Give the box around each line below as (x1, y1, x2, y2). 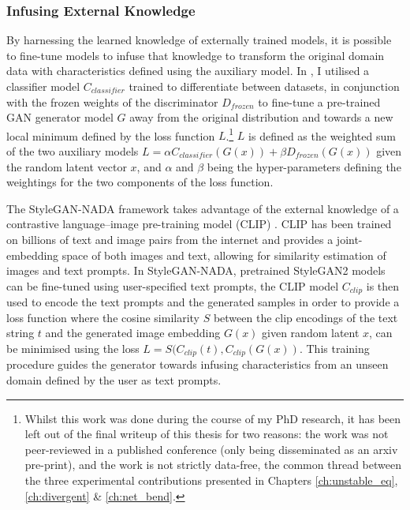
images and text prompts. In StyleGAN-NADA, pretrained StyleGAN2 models (6, 262, 386, 279)
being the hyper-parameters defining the (207, 158, 401, 174)
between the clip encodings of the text (213, 309, 398, 325)
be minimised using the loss (6, 340, 140, 357)
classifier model (6, 78, 80, 94)
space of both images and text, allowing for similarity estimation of (61, 246, 386, 263)
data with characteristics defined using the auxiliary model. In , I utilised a (6, 62, 370, 79)
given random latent (262, 324, 360, 341)
